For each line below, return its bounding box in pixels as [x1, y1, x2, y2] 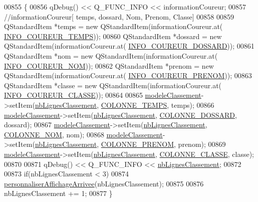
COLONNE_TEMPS [101, 99, 167, 110]
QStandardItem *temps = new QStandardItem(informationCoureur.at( [4, 21, 223, 32]
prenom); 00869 [178, 139, 226, 149]
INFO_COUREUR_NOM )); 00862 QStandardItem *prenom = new [4, 60, 214, 71]
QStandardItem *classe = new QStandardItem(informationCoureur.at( [4, 80, 222, 90]
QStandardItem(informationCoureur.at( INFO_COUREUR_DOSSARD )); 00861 [4, 41, 254, 51]
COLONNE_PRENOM [101, 139, 174, 149]
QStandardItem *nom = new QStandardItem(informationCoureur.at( [4, 50, 218, 61]
